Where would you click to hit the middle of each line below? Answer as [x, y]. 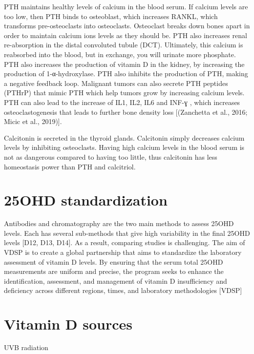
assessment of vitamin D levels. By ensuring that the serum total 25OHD [114, 261]
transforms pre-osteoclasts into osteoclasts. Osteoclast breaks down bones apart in [127, 26]
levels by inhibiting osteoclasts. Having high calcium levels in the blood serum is [124, 147]
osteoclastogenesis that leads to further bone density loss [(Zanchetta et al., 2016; [126, 112]
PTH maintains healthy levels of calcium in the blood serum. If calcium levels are [126, 6]
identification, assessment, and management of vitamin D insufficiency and [116, 281]
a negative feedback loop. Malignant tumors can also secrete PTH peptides [116, 83]
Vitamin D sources [68, 324]
